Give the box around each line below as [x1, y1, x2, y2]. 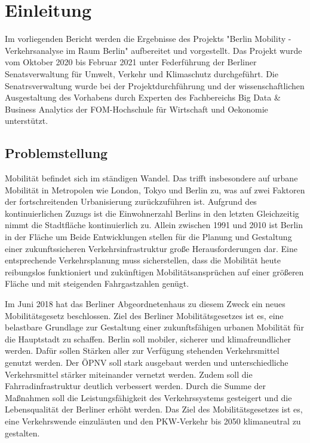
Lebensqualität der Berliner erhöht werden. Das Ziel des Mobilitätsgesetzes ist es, [5, 403, 303, 415]
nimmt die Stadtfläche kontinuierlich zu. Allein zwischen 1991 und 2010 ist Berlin [5, 219, 303, 231]
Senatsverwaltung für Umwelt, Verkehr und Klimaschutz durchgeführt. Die [5, 67, 278, 80]
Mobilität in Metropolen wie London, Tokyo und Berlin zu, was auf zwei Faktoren [5, 183, 305, 196]
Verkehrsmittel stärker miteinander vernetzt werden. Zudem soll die [5, 368, 253, 380]
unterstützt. [5, 114, 48, 127]
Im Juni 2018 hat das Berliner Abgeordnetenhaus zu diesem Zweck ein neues [5, 298, 286, 310]
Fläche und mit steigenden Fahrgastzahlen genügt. [5, 277, 189, 290]
